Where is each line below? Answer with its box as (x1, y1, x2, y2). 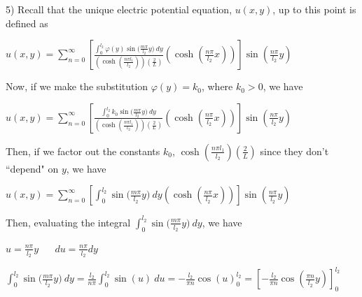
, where (201, 79, 233, 94)
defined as (6, 15, 48, 30)
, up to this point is (272, 2, 356, 16)
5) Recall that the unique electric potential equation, (6, 2, 232, 16)
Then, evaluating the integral (6, 215, 131, 229)
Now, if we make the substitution (6, 79, 148, 94)
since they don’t (260, 143, 329, 158)
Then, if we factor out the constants (6, 143, 160, 158)
